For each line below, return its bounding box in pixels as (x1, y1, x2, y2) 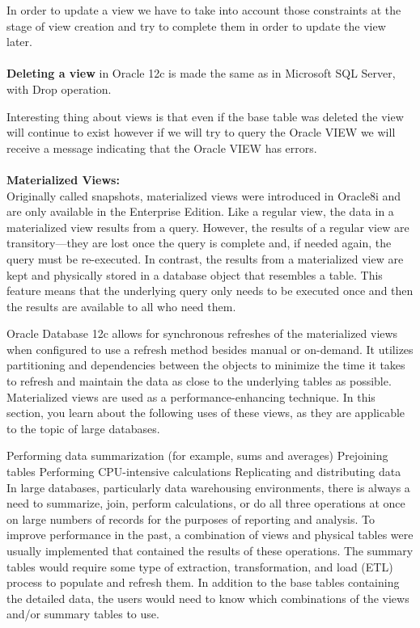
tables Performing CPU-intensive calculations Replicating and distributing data (6, 463, 401, 480)
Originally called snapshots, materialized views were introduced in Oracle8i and (6, 187, 401, 204)
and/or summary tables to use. (6, 605, 159, 622)
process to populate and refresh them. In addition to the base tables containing (6, 574, 400, 591)
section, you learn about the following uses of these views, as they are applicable (6, 404, 405, 421)
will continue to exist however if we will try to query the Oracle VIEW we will (6, 124, 396, 141)
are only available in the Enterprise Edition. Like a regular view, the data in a (6, 203, 394, 220)
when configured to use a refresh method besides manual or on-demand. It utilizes (6, 340, 414, 357)
